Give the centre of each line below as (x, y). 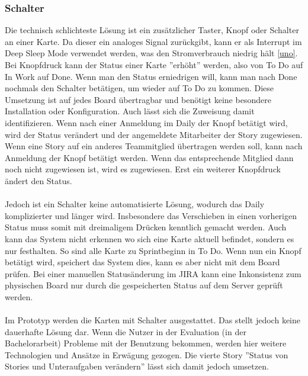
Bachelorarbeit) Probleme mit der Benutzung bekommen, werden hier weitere (146, 343)
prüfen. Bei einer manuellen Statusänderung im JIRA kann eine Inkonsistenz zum (153, 273)
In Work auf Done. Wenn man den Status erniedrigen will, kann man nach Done (151, 76)
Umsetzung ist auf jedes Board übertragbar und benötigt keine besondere (138, 99)
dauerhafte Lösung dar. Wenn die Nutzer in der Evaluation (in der (126, 331)
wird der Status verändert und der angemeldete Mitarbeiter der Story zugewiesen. (154, 134)
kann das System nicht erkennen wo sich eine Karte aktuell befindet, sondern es (150, 238)
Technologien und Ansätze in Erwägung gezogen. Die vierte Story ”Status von (147, 354)
